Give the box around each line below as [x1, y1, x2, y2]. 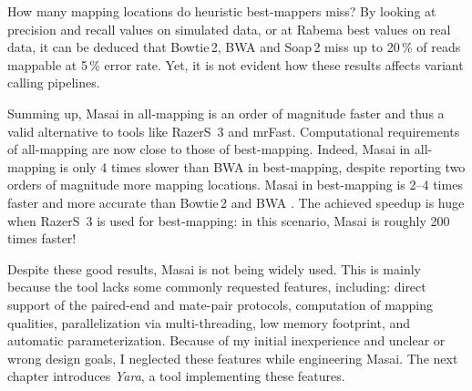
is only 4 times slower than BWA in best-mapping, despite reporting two [59, 157, 466, 176]
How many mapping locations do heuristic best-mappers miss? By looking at [7, 2, 436, 20]
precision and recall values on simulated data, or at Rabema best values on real [7, 19, 451, 38]
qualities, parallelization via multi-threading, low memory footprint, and [7, 313, 411, 332]
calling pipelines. [7, 73, 100, 92]
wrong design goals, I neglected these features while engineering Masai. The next [7, 348, 458, 367]
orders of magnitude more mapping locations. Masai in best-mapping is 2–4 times [7, 175, 463, 194]
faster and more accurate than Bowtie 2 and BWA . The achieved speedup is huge [7, 192, 465, 211]
